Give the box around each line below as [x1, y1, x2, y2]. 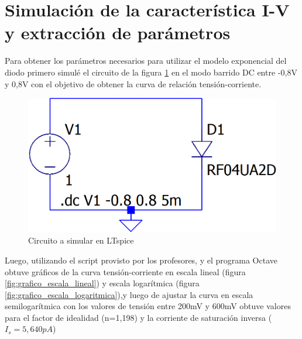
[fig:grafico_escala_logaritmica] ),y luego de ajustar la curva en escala [5, 288, 253, 300]
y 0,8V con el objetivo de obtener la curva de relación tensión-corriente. [5, 77, 262, 90]
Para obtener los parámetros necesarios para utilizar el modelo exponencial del [5, 54, 287, 67]
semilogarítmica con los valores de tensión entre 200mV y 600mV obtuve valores [5, 300, 291, 312]
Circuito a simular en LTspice [28, 234, 134, 246]
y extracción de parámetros [5, 20, 231, 44]
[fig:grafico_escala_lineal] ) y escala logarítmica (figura [5, 277, 200, 289]
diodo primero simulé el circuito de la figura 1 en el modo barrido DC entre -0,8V [5, 66, 297, 78]
